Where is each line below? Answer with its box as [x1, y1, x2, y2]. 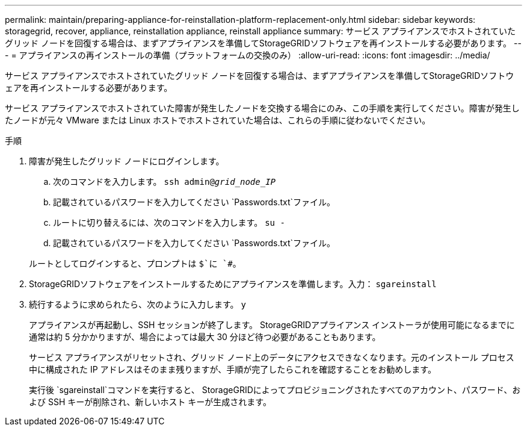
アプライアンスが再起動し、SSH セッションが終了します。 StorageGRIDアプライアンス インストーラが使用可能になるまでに [29, 320, 515, 330]
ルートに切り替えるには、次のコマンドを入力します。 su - [53, 217, 285, 228]
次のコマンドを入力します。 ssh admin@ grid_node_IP [53, 176, 276, 187]
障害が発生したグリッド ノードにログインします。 [29, 156, 224, 166]
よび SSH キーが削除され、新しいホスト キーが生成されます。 [29, 397, 271, 407]
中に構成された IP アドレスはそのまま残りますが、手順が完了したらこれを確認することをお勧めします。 [29, 364, 436, 374]
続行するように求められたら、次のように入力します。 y [29, 299, 246, 309]
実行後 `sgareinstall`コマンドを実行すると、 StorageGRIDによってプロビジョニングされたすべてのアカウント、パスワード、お [29, 385, 521, 395]
